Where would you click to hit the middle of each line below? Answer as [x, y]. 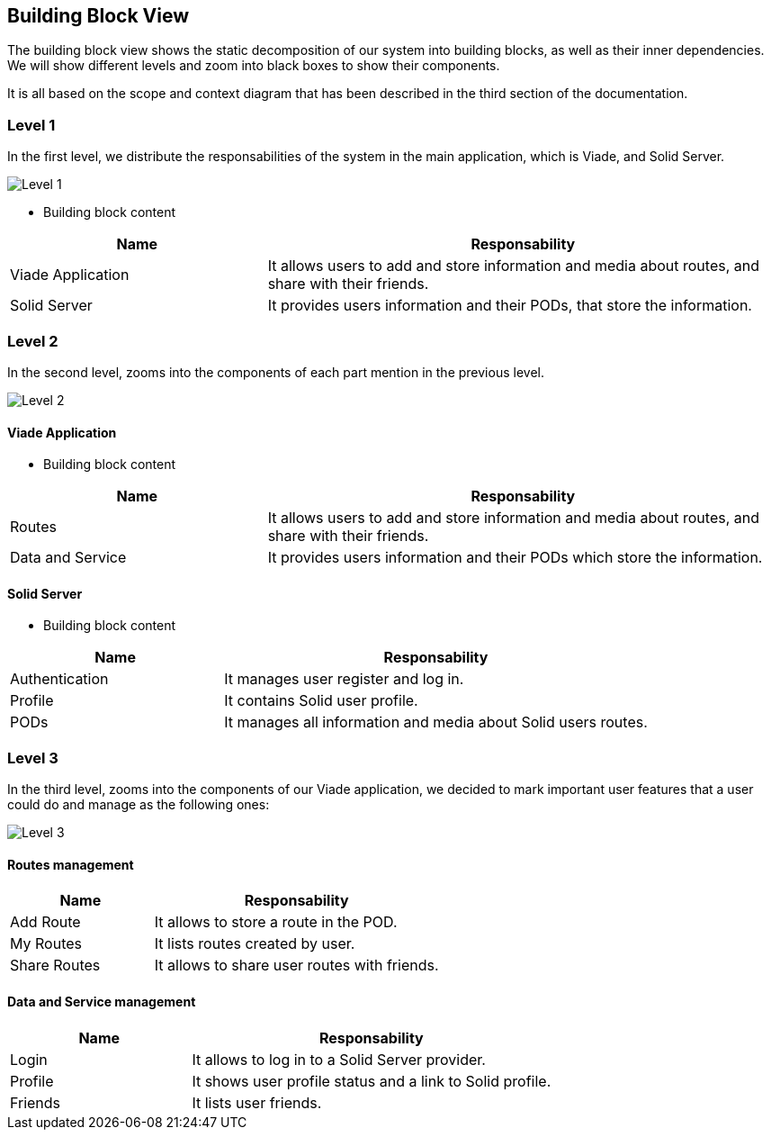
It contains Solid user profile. [321, 701]
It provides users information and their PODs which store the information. [515, 558]
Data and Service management [102, 1001]
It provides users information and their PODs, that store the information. [510, 306]
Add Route [45, 922]
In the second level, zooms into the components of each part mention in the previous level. [276, 372]
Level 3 [33, 758]
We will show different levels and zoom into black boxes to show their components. [254, 66]
